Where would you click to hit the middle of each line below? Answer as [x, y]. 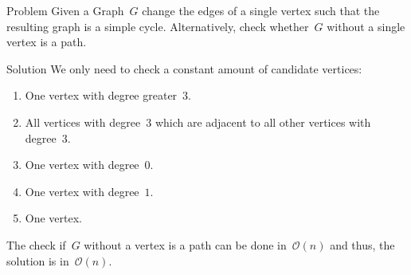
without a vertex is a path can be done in [185, 244]
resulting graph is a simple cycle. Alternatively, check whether [158, 26]
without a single [366, 26]
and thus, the [362, 244]
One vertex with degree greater [101, 95]
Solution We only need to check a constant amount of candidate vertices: [184, 68]
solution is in [38, 260]
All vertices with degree [83, 122]
